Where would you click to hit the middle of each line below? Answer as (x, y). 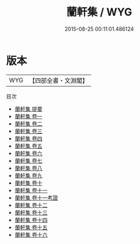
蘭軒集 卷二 (28, 123)
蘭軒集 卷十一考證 (36, 198)
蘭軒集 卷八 (28, 168)
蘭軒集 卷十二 (31, 205)
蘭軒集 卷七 (28, 160)
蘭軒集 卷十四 (31, 220)
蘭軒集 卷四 (28, 138)
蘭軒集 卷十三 (31, 212)
